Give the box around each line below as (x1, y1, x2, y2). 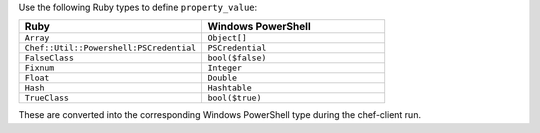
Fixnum (24, 63, 55, 74)
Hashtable (207, 83, 252, 94)
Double (207, 73, 238, 84)
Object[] (207, 33, 247, 44)
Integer (207, 63, 242, 74)
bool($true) (207, 93, 262, 104)
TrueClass (24, 93, 70, 104)
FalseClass (24, 53, 75, 64)
